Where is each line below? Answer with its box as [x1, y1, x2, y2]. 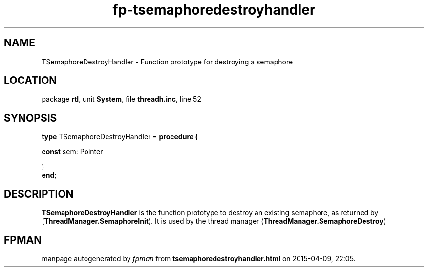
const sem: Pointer [42, 147, 103, 156]
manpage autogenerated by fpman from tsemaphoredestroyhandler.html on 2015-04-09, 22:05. [42, 254, 356, 263]
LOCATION [4, 74, 57, 87]
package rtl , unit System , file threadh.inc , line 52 [42, 95, 201, 104]
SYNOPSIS [4, 111, 57, 124]
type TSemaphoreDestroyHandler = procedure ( [42, 132, 198, 141]
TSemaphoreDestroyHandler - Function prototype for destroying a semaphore [42, 57, 293, 66]
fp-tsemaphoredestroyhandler [112, 1, 316, 18]
